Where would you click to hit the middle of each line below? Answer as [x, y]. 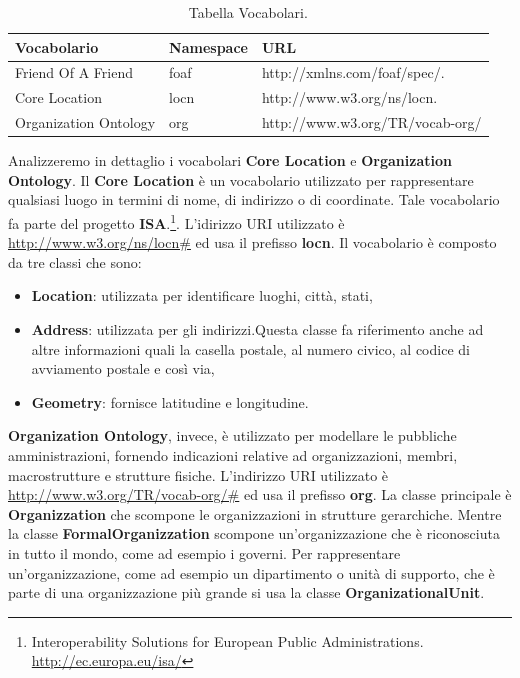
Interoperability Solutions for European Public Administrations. [227, 640]
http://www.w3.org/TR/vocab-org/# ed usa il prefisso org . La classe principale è [260, 494]
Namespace [208, 46]
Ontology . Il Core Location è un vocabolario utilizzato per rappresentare [241, 179]
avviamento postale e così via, [123, 368]
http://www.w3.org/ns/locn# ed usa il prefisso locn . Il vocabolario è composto [252, 242]
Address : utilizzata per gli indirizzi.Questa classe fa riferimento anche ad [257, 329]
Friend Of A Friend [74, 72]
